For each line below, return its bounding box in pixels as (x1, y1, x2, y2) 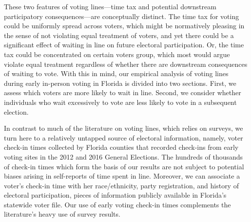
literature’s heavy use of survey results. (4, 209, 120, 219)
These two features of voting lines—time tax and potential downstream (4, 1, 216, 11)
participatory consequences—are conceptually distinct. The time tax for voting (4, 11, 239, 21)
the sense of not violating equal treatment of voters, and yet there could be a (4, 30, 234, 40)
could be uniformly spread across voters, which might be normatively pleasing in (4, 20, 245, 31)
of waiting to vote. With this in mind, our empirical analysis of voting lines (4, 68, 229, 79)
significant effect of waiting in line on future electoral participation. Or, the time (4, 40, 244, 50)
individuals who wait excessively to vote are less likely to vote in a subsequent (4, 97, 237, 107)
